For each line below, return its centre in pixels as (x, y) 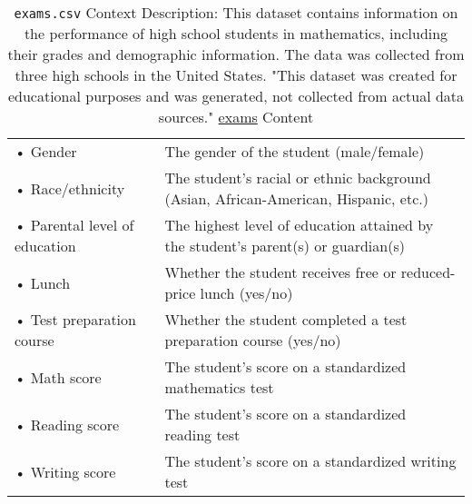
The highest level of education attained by (299, 225)
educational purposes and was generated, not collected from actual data (236, 96)
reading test (202, 435)
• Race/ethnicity (70, 188)
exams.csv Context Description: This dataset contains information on (236, 12)
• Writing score (65, 471)
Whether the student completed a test (286, 319)
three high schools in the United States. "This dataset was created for (236, 75)
